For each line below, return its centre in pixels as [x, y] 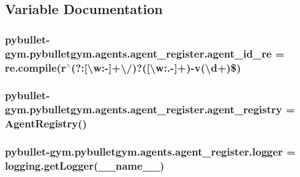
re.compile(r [36, 67]
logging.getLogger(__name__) [85, 165]
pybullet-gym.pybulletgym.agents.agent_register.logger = [150, 152]
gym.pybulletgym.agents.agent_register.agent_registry [144, 109]
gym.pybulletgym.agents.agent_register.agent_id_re [138, 53]
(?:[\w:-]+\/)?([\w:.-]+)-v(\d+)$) [156, 67]
